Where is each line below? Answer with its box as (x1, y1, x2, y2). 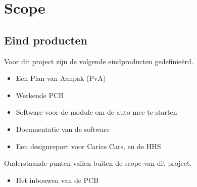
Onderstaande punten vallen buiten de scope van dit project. (4, 158, 192, 168)
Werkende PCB (16, 89, 64, 100)
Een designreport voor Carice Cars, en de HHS (16, 141, 161, 151)
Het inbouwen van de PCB (16, 174, 99, 185)
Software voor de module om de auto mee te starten (16, 107, 177, 117)
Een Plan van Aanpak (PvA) (16, 73, 106, 83)
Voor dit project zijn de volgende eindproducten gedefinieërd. (4, 56, 193, 66)
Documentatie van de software (16, 123, 110, 134)
